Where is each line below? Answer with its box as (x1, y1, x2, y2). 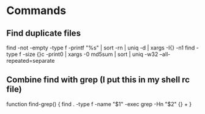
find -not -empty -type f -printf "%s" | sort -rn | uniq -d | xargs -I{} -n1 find (6, 44, 195, 51)
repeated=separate (6, 57, 55, 64)
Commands (6, 4, 67, 18)
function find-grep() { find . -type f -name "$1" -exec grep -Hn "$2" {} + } (6, 100, 192, 107)
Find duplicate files (6, 28, 81, 38)
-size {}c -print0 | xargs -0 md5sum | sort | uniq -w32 (22, 51, 158, 58)
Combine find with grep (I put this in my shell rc (6, 74, 190, 85)
